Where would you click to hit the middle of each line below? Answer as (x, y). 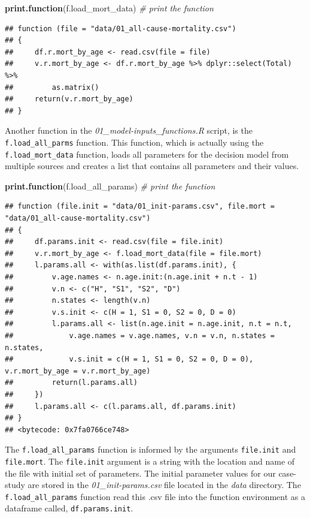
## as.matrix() (52, 87)
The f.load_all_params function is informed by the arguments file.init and (151, 449)
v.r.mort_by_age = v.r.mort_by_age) (78, 371)
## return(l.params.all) (71, 383)
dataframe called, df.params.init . (69, 508)
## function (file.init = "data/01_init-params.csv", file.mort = (140, 207)
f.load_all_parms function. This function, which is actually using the (134, 142)
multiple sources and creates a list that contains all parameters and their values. (152, 166)
